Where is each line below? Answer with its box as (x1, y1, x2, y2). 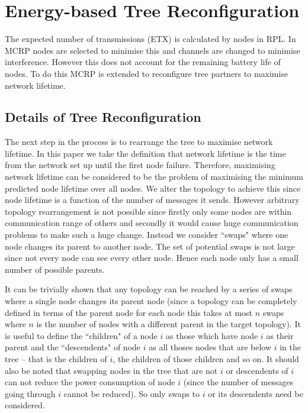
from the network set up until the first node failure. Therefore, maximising (5, 159, 275, 171)
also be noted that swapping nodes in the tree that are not (5, 364, 218, 376)
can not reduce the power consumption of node (5, 376, 175, 388)
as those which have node (166, 329, 258, 341)
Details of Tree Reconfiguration (5, 108, 201, 126)
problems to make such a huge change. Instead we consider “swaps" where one (5, 228, 288, 241)
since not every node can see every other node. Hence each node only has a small (5, 251, 299, 264)
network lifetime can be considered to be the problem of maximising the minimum (5, 170, 303, 183)
